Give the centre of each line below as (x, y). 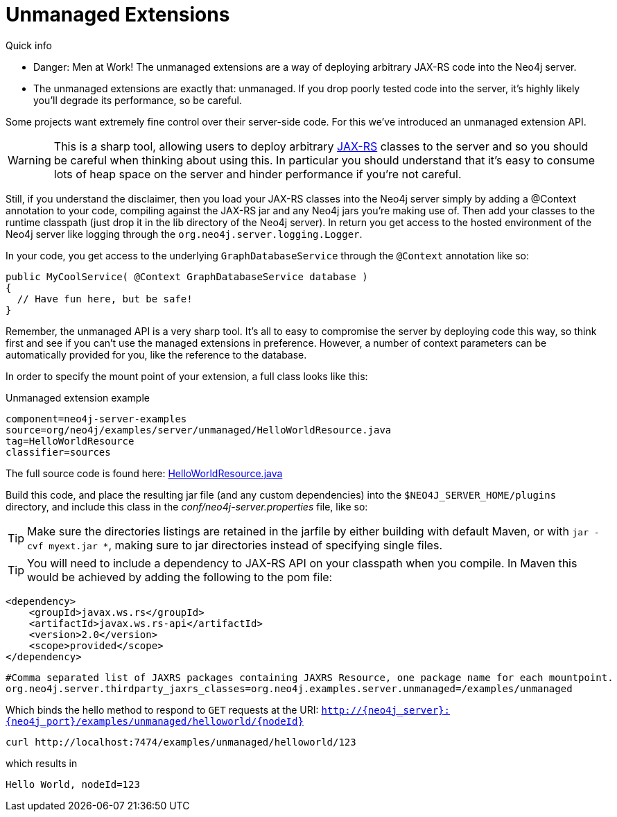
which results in (42, 763)
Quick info (29, 45)
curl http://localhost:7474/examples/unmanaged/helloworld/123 (181, 742)
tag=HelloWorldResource (70, 441)
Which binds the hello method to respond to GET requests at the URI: (162, 709)
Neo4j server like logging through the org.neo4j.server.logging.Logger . (184, 234)
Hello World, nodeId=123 (73, 784)
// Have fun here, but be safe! (105, 299)
